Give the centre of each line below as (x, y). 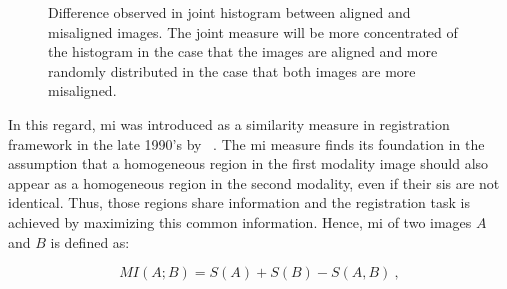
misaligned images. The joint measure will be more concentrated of (253, 31)
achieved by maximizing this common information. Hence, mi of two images (240, 221)
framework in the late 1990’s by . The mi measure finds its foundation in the (246, 143)
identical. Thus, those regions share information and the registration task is (239, 202)
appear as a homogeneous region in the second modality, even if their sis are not (254, 182)
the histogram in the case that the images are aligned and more (243, 51)
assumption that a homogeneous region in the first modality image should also (248, 163)
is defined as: (90, 241)
